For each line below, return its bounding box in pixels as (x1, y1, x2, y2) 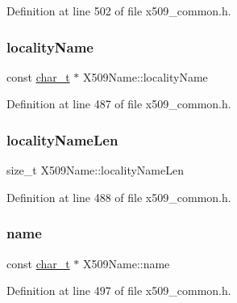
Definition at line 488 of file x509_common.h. (6, 188, 231, 205)
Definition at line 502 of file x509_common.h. (6, 2, 231, 19)
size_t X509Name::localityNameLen (6, 162, 184, 179)
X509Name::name (83, 255, 170, 271)
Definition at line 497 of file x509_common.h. (6, 282, 231, 299)
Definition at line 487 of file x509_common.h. (6, 95, 231, 112)
